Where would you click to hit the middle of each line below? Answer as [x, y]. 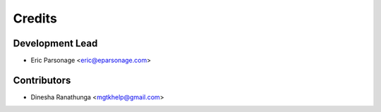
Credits [35, 18]
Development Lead [55, 43]
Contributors [42, 80]
